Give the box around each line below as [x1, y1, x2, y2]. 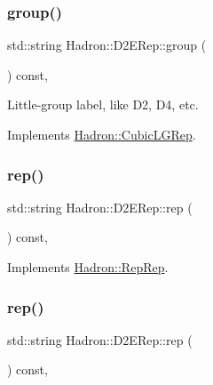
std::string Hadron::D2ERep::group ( [7, 36, 207, 54]
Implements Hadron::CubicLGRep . [7, 125, 196, 143]
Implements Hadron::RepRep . [7, 258, 169, 276]
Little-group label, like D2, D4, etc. [7, 95, 199, 114]
